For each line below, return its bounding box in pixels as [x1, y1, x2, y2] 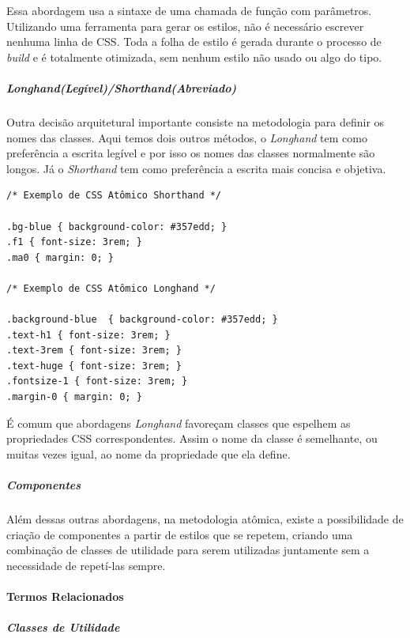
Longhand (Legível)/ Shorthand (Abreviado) [6, 79, 237, 96]
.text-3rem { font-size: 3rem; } [6, 345, 182, 357]
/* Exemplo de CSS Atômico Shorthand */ [6, 190, 222, 202]
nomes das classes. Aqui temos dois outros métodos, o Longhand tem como [6, 129, 367, 145]
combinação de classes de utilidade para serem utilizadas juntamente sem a [6, 542, 370, 558]
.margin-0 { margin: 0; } [6, 391, 142, 403]
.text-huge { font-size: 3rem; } [6, 360, 182, 372]
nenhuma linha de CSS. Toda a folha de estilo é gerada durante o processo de [6, 33, 382, 50]
